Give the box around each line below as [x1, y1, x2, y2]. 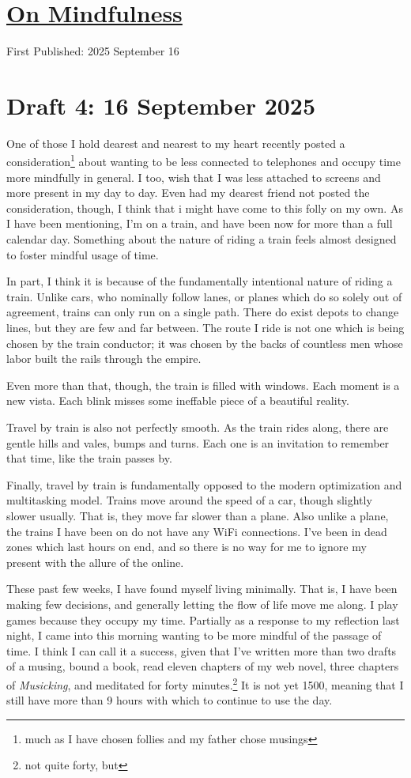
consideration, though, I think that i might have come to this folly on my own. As [6, 199, 403, 216]
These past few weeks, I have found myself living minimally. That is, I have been [6, 580, 398, 597]
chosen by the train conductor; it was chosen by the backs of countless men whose [6, 334, 403, 351]
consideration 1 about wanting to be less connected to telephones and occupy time [6, 151, 401, 170]
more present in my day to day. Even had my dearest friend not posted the [6, 184, 370, 201]
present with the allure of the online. [6, 553, 184, 570]
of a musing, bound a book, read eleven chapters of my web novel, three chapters [6, 658, 399, 674]
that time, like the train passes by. [6, 450, 172, 466]
